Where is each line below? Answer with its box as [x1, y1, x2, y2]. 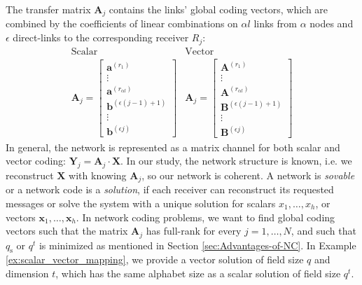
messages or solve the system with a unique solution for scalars [6, 195, 276, 210]
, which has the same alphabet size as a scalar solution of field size [55, 265, 341, 280]
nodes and [309, 16, 354, 31]
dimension [6, 265, 49, 280]
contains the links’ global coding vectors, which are [109, 2, 328, 16]
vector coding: [6, 153, 66, 168]
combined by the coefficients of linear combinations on [6, 16, 238, 31]
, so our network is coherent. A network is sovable [141, 167, 355, 182]
